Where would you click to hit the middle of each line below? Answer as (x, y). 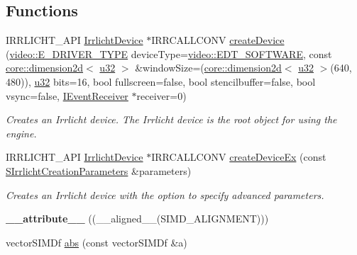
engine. (21, 133)
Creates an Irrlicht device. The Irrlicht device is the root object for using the (171, 119)
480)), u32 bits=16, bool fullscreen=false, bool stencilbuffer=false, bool (161, 81)
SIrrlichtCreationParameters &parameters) (99, 170)
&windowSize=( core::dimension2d (208, 68)
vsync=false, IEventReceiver (67, 95)
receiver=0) (161, 95)
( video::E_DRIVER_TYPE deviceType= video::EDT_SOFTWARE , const (169, 53)
